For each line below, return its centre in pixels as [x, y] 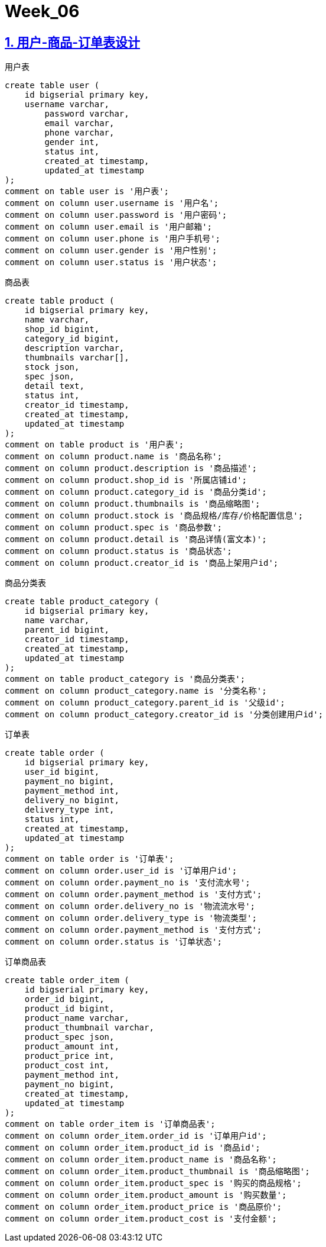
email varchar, [79, 123]
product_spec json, [69, 1037]
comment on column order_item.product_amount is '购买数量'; [146, 1195]
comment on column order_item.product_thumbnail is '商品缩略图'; [157, 1172]
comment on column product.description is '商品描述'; [131, 468]
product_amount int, [72, 1047]
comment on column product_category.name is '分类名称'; [136, 691]
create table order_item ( [67, 980]
